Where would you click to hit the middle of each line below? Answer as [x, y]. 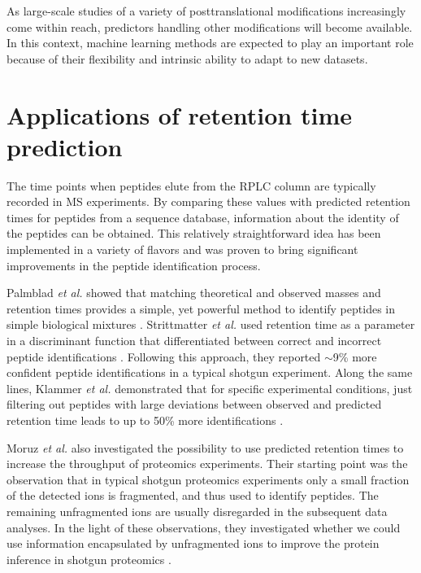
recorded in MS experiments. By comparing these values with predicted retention [208, 201]
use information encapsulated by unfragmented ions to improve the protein [193, 543]
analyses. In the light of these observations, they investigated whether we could [204, 527]
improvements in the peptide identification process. [134, 265]
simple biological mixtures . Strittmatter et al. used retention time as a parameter [211, 324]
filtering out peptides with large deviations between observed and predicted [194, 404]
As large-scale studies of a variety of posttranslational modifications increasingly [206, 11]
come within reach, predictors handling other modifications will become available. [210, 26]
